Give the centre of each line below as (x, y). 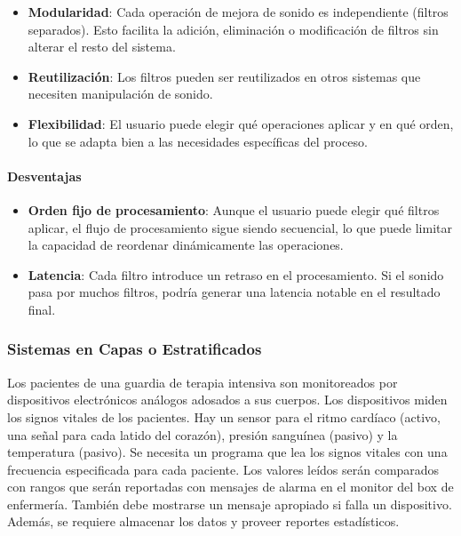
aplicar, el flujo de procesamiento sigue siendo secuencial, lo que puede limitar (240, 227)
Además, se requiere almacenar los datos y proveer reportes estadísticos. (203, 521)
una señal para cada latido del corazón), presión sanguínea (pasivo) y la (203, 434)
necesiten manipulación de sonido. (120, 94)
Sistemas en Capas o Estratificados (135, 349)
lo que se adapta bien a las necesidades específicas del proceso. (198, 141)
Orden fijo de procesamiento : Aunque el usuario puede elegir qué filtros (234, 209)
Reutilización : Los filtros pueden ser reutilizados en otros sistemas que (224, 76)
